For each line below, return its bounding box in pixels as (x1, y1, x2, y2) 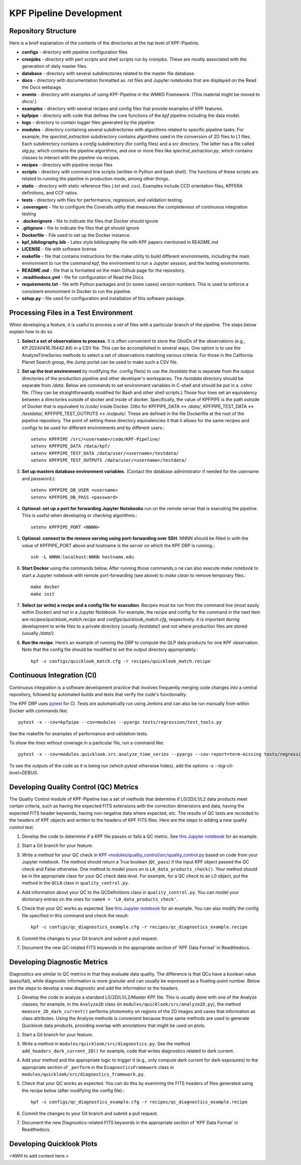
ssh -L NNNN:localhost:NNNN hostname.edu (31, 554, 134, 560)
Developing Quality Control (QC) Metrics (9, 783, 139, 791)
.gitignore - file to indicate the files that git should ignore (22, 225, 139, 231)
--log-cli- (214, 762, 234, 768)
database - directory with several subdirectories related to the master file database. (22, 70, 196, 76)
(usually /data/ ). (22, 630, 55, 636)
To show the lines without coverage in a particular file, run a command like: (9, 739, 165, 746)
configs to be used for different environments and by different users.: (22, 425, 165, 431)
